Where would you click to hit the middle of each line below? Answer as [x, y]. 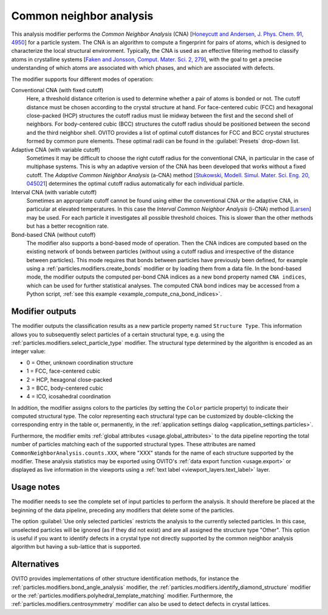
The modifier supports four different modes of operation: [82, 79]
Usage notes [36, 487]
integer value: [28, 352]
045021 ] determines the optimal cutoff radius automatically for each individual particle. [135, 184]
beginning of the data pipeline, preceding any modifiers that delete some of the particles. [123, 510]
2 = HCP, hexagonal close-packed [69, 379]
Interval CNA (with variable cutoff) [54, 192]
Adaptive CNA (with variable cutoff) [56, 149]
